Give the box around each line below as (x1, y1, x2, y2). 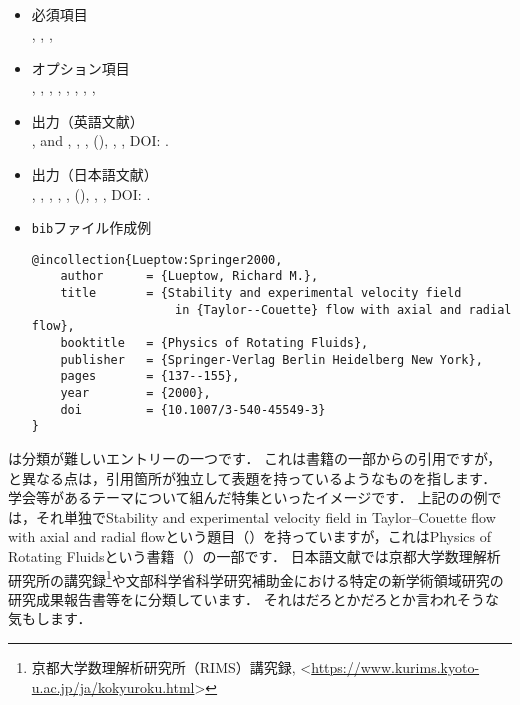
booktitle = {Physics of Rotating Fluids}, (60, 336, 369, 351)
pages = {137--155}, (60, 369, 240, 384)
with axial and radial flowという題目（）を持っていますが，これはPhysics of (8, 526, 492, 547)
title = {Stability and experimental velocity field (60, 286, 462, 301)
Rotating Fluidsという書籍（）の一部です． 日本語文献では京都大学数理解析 (8, 545, 501, 566)
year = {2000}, (60, 386, 211, 401)
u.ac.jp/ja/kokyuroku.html (31, 676, 195, 697)
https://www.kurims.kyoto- (311, 657, 480, 678)
